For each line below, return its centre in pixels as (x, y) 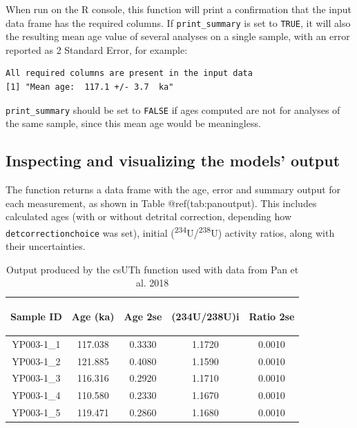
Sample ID (36, 316)
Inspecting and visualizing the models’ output (173, 160)
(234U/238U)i (205, 316)
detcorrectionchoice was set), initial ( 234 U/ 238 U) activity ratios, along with (170, 231)
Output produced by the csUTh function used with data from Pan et (153, 269)
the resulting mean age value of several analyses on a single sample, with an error (178, 36)
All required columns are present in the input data (129, 74)
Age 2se (143, 316)
